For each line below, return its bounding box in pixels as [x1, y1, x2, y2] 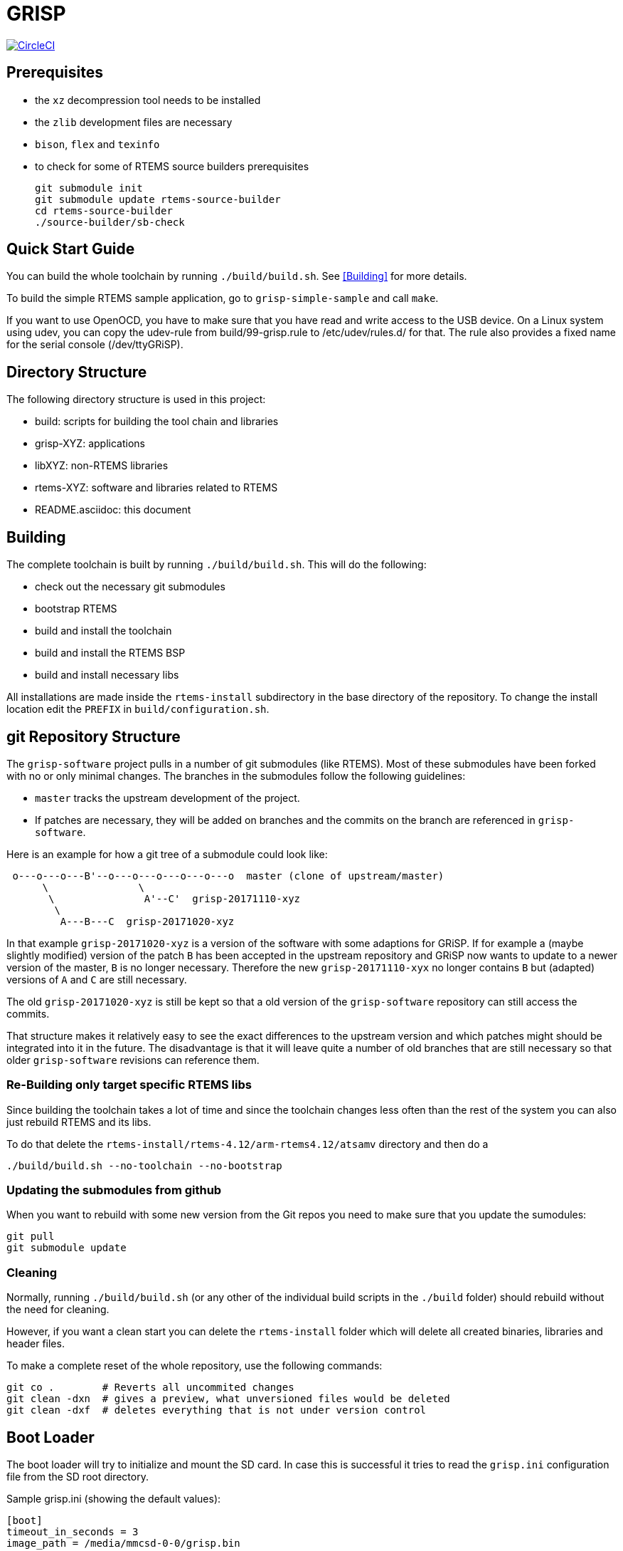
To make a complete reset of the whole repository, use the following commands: [6, 1359, 383, 1372]
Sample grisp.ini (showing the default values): [6, 1493, 221, 1505]
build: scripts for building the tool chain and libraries [35, 415, 279, 428]
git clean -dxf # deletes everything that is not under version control [6, 1404, 427, 1416]
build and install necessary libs [35, 669, 179, 681]
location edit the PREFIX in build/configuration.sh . [6, 703, 270, 716]
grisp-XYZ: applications [35, 437, 145, 450]
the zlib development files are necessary [35, 115, 233, 128]
